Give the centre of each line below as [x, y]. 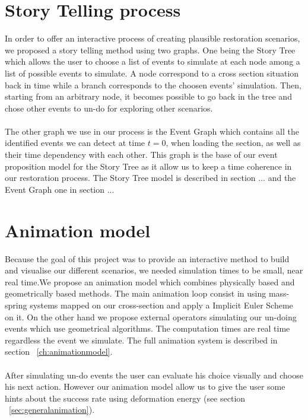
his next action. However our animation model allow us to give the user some [145, 386]
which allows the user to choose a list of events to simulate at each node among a [153, 61]
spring [16, 305]
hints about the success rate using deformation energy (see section [125, 398]
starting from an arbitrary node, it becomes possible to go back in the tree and [148, 96]
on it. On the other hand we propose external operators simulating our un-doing [151, 316]
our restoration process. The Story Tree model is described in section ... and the [150, 178]
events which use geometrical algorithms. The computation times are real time [147, 328]
